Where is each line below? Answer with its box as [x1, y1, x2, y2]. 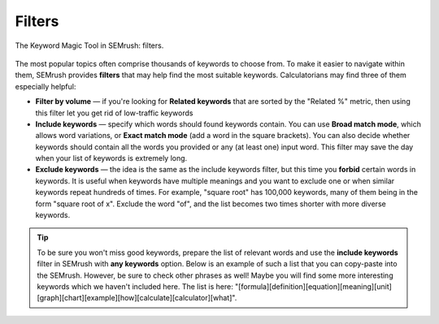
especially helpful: [15, 81, 76, 91]
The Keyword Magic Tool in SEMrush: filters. [15, 41, 164, 50]
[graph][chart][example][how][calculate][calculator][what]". [37, 293, 237, 303]
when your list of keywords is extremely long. [35, 153, 188, 163]
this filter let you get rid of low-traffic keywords [35, 108, 193, 118]
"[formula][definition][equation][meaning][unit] [234, 281, 392, 292]
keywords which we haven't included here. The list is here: [37, 281, 233, 292]
